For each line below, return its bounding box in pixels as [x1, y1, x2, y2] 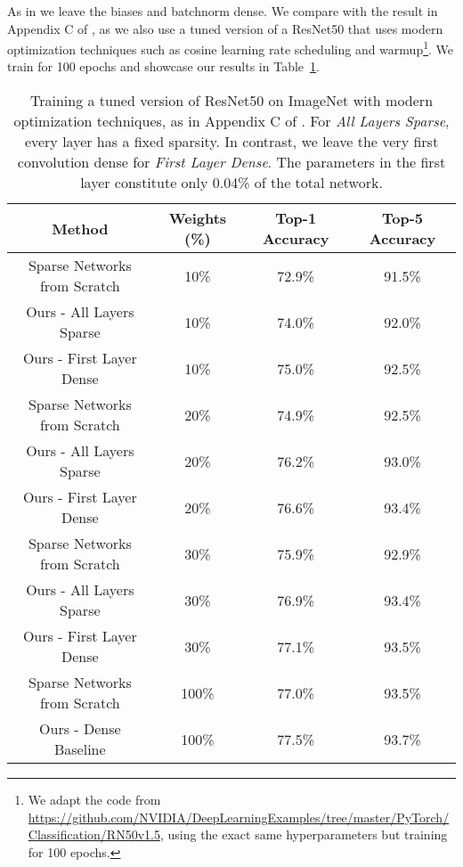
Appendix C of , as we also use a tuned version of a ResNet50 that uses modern [7, 19, 443, 37]
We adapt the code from [28, 790, 161, 809]
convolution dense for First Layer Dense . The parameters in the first [17, 151, 446, 173]
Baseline [53, 739, 106, 760]
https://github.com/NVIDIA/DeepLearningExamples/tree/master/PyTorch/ [28, 807, 450, 826]
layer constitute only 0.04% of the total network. [80, 172, 383, 193]
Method [52, 217, 109, 239]
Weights [168, 208, 227, 229]
